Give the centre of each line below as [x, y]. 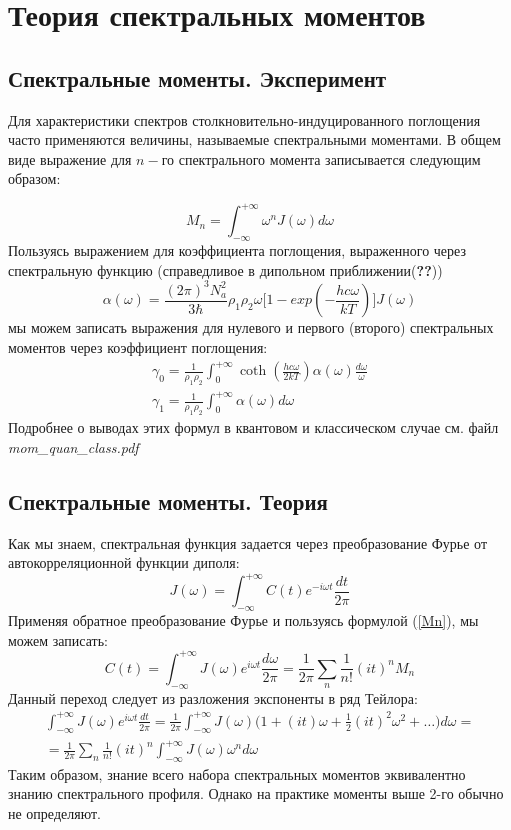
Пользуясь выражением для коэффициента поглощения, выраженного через [237, 250]
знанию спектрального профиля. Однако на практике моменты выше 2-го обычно [256, 793]
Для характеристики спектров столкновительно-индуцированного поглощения [244, 119]
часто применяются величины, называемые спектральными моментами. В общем [254, 139]
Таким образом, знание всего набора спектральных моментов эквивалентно [237, 773]
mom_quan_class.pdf [73, 446]
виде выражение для [70, 158]
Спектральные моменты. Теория [168, 500]
